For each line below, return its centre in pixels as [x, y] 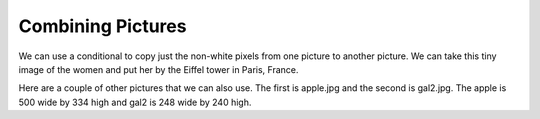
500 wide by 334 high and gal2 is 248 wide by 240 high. [135, 102]
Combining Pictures [102, 26]
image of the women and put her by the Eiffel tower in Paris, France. [158, 69]
